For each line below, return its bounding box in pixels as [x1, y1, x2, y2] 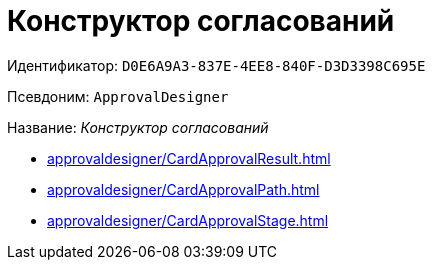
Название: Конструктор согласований [7, 118, 269, 136]
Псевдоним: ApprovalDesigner [7, 87, 229, 105]
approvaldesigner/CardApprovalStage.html [47, 211, 329, 229]
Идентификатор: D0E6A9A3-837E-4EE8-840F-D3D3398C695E [7, 56, 426, 74]
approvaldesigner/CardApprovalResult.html [47, 149, 331, 167]
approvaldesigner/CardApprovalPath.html [47, 180, 320, 198]
